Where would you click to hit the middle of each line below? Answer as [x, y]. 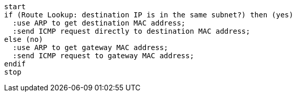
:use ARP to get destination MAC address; [99, 23]
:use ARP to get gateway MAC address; [90, 47]
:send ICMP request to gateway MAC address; [103, 56]
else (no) [24, 39]
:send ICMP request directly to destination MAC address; [131, 31]
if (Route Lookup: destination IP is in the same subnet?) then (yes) [149, 15]
